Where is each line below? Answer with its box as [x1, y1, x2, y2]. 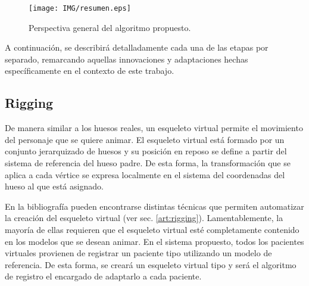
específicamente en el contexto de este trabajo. [5, 64, 174, 77]
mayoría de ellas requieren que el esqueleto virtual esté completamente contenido [5, 223, 299, 235]
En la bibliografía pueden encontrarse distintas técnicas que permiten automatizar [5, 200, 304, 212]
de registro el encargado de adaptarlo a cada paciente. [5, 270, 202, 282]
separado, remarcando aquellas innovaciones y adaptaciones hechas [5, 52, 248, 65]
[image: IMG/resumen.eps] [29, 4, 131, 13]
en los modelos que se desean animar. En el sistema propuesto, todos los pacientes [5, 235, 304, 247]
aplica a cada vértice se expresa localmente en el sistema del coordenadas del [5, 168, 285, 181]
